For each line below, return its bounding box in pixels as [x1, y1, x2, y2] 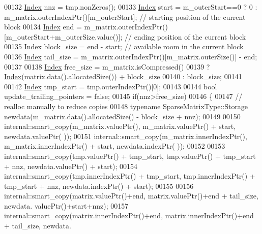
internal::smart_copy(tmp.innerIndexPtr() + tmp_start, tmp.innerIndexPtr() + [4, 171, 255, 181]
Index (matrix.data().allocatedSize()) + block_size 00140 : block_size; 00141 [4, 71, 242, 82]
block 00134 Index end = [4, 21, 82, 32]
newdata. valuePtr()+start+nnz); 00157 [4, 200, 129, 211]
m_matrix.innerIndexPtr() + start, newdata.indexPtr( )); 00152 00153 [4, 141, 225, 151]
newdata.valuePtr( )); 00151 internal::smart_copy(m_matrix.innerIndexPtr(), [4, 130, 247, 141]
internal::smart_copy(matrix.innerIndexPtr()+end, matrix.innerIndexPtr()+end [4, 210, 254, 221]
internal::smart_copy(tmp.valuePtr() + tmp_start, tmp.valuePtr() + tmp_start [4, 150, 256, 161]
